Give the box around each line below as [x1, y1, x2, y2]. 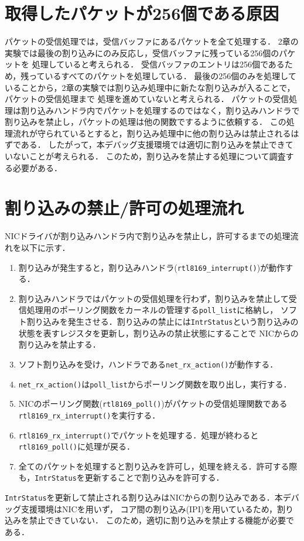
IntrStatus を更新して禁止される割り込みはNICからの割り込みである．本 [5, 491, 283, 503]
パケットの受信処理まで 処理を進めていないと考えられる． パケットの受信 [5, 93, 289, 105]
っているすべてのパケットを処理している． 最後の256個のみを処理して [29, 69, 296, 81]
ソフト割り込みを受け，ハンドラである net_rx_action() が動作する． [18, 358, 278, 370]
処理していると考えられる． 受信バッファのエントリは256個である [32, 58, 285, 70]
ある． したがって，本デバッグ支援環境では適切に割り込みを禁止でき [21, 138, 285, 151]
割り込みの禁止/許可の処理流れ [5, 196, 244, 220]
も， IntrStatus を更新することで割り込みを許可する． [18, 471, 224, 484]
